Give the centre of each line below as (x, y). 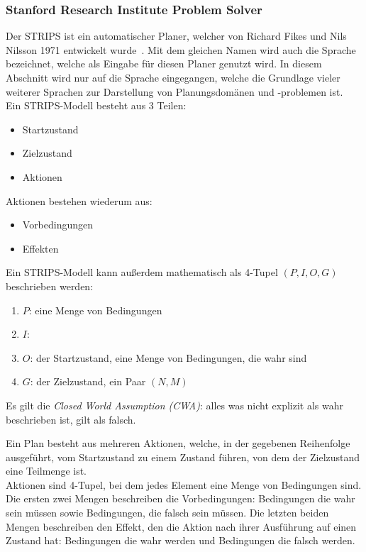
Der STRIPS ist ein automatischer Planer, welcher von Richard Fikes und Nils (176, 36)
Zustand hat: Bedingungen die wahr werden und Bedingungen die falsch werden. (181, 540)
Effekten (40, 248)
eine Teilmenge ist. (46, 471)
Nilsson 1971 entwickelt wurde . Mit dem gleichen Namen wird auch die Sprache (181, 49)
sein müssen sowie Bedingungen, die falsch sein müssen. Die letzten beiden (167, 513)
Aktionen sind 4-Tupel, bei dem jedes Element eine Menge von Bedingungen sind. (184, 484)
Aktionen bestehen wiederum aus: (79, 200)
